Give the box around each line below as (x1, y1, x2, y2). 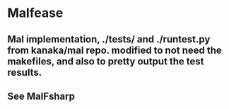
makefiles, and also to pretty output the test (7, 55, 204, 67)
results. (7, 66, 42, 79)
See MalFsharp (7, 90, 76, 102)
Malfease (7, 5, 64, 21)
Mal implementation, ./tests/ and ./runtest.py (7, 33, 211, 45)
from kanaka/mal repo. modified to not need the (7, 44, 223, 56)
